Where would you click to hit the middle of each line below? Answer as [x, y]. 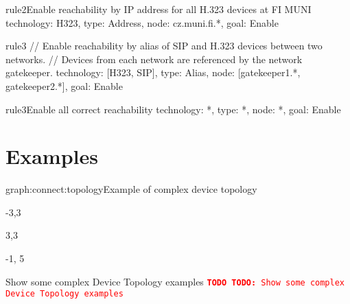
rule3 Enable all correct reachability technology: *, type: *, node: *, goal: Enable [173, 109]
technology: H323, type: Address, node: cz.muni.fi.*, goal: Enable [142, 22]
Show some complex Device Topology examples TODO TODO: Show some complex [175, 281]
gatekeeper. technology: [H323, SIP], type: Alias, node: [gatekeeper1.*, [153, 72]
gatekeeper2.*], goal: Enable [64, 85]
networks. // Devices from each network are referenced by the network [154, 59]
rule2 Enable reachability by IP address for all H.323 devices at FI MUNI [159, 9]
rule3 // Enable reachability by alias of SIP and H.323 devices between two [164, 46]
